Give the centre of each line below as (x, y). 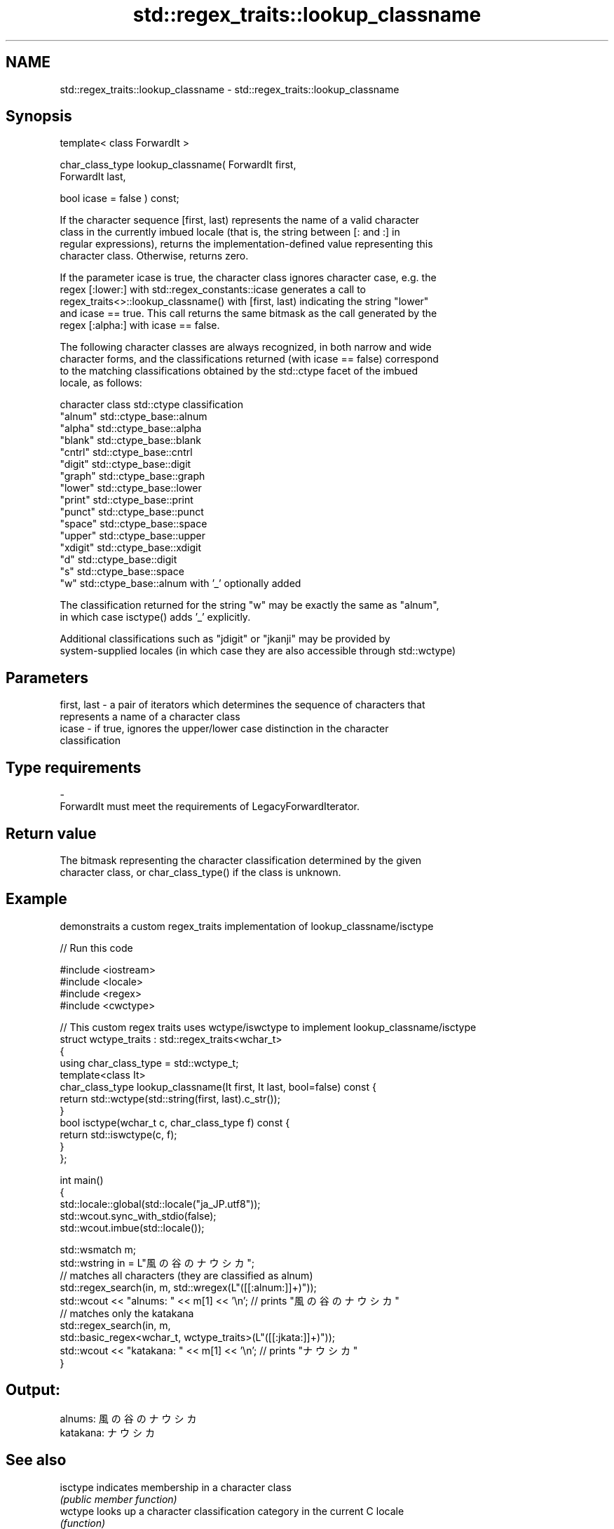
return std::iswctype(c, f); (118, 1134)
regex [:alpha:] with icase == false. (140, 325)
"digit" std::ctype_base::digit (125, 464)
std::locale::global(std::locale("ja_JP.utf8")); (160, 1204)
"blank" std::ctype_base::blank (130, 440)
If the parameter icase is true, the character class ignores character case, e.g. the (248, 278)
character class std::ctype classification (151, 405)
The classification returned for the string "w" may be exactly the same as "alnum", (250, 605)
